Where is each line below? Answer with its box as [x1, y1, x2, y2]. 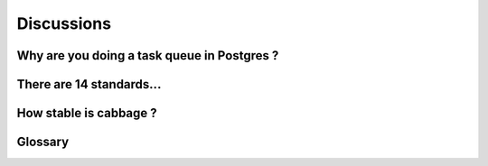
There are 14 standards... [16, 77, 162, 92]
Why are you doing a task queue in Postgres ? [16, 48, 279, 63]
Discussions [16, 14, 112, 33]
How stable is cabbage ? [16, 106, 157, 121]
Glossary [16, 134, 70, 150]
